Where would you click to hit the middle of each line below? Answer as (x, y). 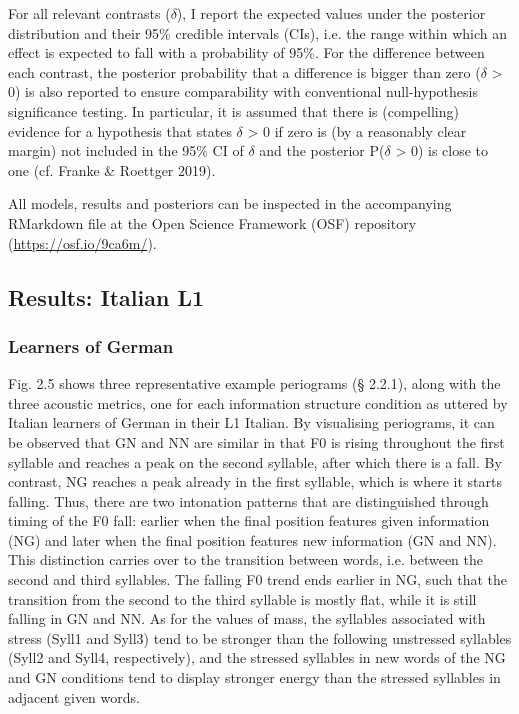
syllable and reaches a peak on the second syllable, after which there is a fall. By (255, 461)
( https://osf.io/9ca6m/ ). (82, 242)
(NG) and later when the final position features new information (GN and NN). (252, 539)
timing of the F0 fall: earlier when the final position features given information (249, 520)
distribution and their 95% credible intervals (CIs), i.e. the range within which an (258, 32)
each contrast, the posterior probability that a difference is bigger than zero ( (244, 71)
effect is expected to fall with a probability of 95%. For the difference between (246, 52)
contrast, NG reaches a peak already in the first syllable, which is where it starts (255, 481)
